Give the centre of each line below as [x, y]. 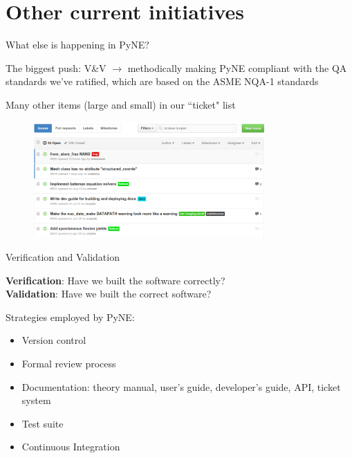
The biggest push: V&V [56, 67]
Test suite [43, 423]
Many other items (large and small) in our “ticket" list [121, 104]
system [36, 400]
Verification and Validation [63, 257]
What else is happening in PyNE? [77, 45]
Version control [54, 340]
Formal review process [69, 364]
